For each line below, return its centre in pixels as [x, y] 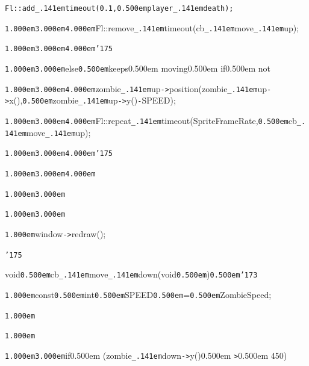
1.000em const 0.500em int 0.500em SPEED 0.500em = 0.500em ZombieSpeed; [138, 294]
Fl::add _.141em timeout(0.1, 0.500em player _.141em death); [119, 8]
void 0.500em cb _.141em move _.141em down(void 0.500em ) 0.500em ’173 [131, 274]
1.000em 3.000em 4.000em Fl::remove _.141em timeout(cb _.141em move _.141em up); [152, 27]
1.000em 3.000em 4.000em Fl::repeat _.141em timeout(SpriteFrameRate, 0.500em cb [151, 120]
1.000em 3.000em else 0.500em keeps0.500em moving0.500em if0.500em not [138, 68]
